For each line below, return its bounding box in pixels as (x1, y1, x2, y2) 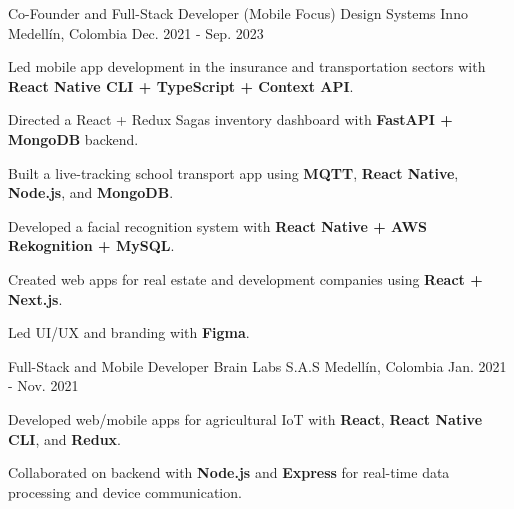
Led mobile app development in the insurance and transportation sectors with (8, 56, 486, 77)
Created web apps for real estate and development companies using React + (8, 268, 483, 289)
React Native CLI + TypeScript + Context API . (8, 75, 354, 96)
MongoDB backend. (8, 128, 139, 149)
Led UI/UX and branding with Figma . (8, 322, 250, 343)
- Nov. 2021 (8, 375, 79, 396)
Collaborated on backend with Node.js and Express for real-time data (8, 462, 450, 483)
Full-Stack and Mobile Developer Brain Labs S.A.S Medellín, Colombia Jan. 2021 (8, 355, 507, 376)
